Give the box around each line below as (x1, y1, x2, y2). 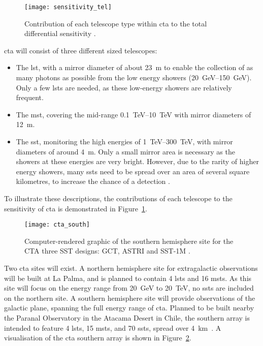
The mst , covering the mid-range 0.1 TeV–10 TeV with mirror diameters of (16, 109, 251, 119)
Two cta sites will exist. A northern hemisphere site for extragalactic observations (4, 263, 258, 273)
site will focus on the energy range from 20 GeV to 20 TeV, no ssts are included (4, 282, 254, 293)
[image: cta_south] (24, 221, 90, 229)
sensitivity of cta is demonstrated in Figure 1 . (4, 203, 147, 213)
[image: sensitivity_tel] (24, 4, 112, 11)
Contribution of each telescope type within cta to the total (24, 18, 207, 28)
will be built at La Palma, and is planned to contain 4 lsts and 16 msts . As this (4, 272, 252, 283)
